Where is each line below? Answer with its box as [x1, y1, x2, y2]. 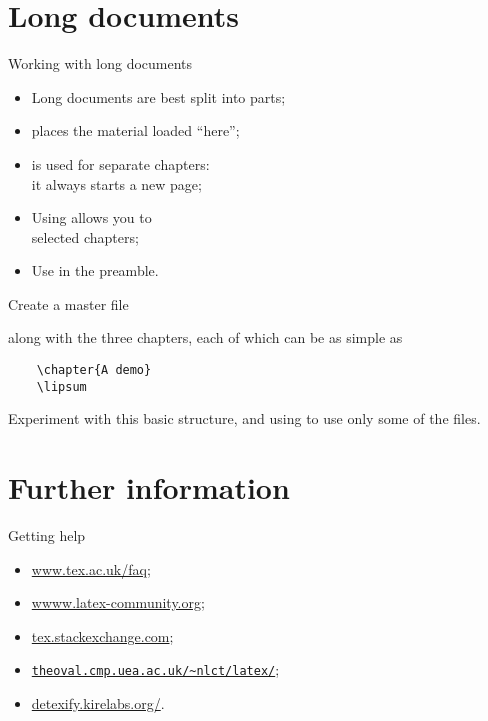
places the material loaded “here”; [31, 120, 240, 141]
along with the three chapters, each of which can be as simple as [8, 327, 403, 348]
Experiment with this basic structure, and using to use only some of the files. [8, 408, 481, 429]
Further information [8, 467, 290, 508]
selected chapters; [31, 226, 139, 247]
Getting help [8, 525, 86, 546]
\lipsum [36, 379, 87, 394]
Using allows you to [31, 207, 152, 228]
